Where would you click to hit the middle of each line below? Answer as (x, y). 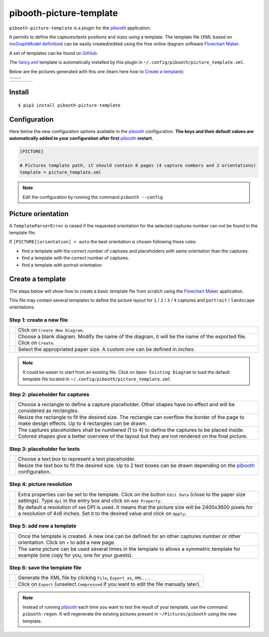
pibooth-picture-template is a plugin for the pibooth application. (80, 28)
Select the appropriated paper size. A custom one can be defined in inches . (107, 349)
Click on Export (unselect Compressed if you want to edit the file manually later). (110, 584)
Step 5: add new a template (43, 526)
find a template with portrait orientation (62, 265)
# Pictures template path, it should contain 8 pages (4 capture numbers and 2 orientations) (138, 165)
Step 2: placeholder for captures (49, 394)
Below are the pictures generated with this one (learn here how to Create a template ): (97, 71)
